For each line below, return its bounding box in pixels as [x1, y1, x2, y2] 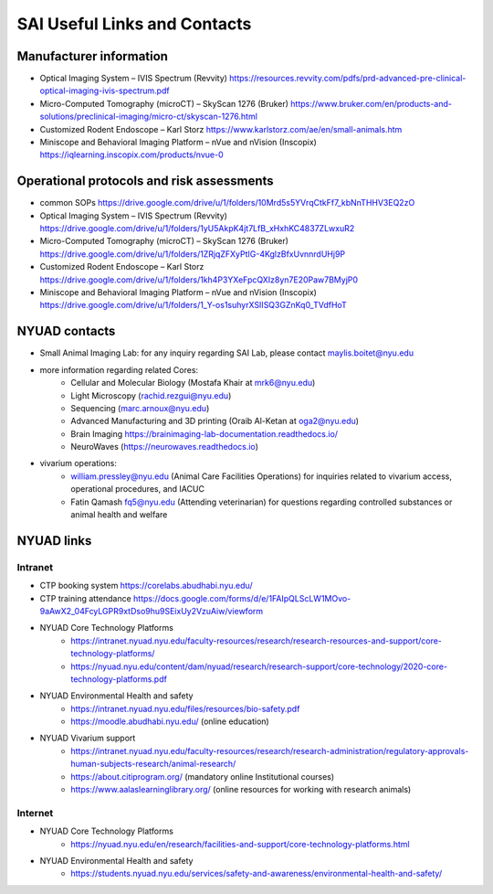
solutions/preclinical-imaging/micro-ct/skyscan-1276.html [39, 111, 257, 122]
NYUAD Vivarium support [39, 732, 136, 744]
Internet [16, 806, 54, 819]
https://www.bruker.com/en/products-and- [290, 98, 452, 109]
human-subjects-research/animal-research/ [70, 759, 236, 770]
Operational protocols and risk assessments [16, 174, 274, 189]
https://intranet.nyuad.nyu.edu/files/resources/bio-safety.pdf [70, 703, 300, 714]
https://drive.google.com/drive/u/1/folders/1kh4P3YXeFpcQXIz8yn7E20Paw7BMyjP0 [39, 274, 359, 285]
